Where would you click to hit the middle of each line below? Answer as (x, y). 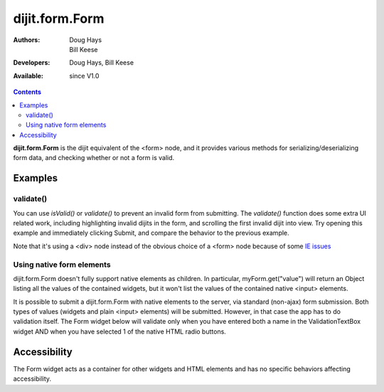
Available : (28, 75)
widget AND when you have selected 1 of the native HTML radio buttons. (120, 332)
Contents (27, 92)
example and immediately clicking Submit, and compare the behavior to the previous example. (151, 233)
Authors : (27, 40)
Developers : (32, 63)
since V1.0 (84, 75)
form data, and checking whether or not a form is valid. (94, 158)
